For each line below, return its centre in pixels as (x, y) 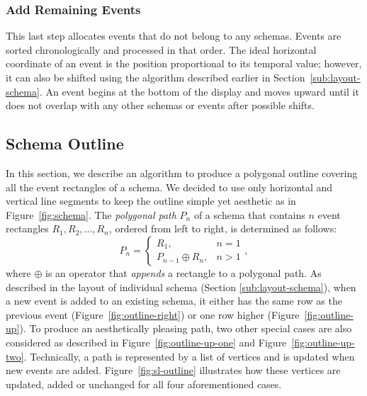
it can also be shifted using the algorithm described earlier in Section (156, 77)
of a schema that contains (249, 214)
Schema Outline (65, 143)
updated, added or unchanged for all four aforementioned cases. (144, 384)
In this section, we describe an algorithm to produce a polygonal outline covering (182, 172)
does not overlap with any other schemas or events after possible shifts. (160, 105)
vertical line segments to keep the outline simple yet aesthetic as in (151, 201)
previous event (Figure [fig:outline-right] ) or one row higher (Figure (153, 314)
